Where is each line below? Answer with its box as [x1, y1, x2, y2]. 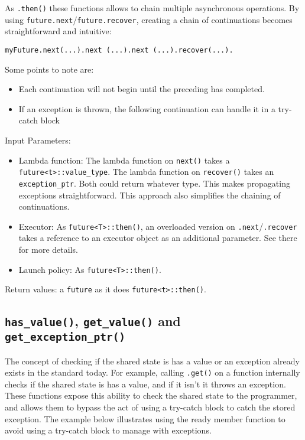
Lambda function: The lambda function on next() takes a [18, 154, 230, 166]
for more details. [18, 243, 78, 255]
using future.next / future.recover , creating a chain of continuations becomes [5, 13, 293, 25]
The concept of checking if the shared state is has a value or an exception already [5, 354, 300, 367]
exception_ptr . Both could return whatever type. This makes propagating [18, 177, 290, 189]
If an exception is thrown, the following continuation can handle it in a [18, 102, 275, 115]
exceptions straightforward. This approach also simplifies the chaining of [18, 188, 281, 201]
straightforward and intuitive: [5, 25, 112, 37]
